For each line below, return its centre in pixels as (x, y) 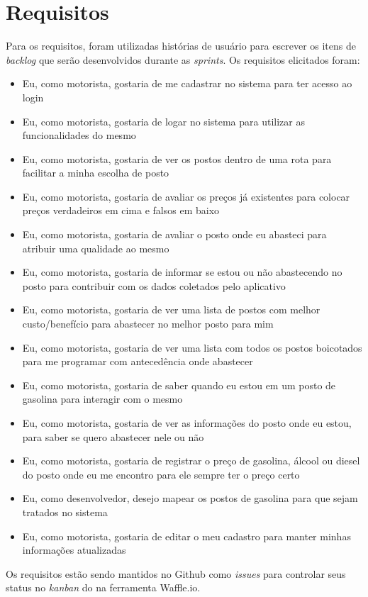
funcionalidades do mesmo (79, 135)
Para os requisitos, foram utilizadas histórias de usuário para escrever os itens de (181, 46)
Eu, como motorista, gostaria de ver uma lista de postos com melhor (171, 309)
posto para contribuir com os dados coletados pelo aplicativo (154, 285)
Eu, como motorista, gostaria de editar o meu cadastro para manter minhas (186, 536)
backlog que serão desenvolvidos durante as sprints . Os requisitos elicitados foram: (183, 59)
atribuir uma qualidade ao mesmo (96, 248)
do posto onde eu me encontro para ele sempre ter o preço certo (161, 474)
